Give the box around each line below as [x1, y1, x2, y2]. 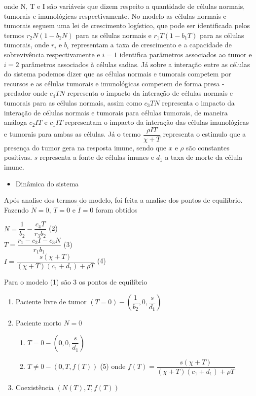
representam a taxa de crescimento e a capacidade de [71, 39, 232, 50]
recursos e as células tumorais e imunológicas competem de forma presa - [4, 78, 224, 88]
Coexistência [15, 382, 54, 392]
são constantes [186, 142, 229, 152]
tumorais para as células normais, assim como [4, 97, 142, 108]
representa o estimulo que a [163, 129, 246, 139]
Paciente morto [15, 318, 62, 328]
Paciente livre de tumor [15, 296, 87, 307]
